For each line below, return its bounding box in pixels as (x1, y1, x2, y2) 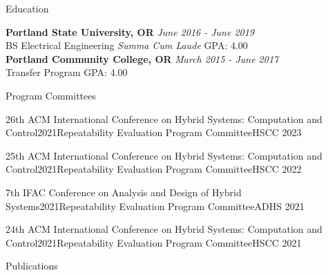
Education (6, 1, 49, 15)
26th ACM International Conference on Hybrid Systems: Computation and (6, 111, 322, 126)
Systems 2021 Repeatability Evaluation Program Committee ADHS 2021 (6, 198, 305, 213)
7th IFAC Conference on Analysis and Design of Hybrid (6, 184, 242, 199)
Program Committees (6, 88, 96, 102)
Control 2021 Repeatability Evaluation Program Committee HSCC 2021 (6, 235, 302, 249)
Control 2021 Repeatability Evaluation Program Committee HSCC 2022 (6, 162, 302, 176)
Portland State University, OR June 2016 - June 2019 (6, 24, 255, 39)
